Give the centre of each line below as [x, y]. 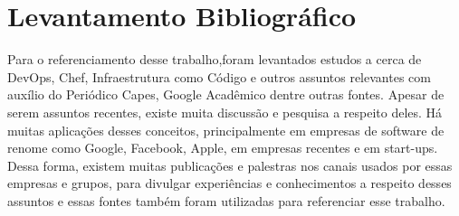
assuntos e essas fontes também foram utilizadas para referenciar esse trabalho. [226, 200]
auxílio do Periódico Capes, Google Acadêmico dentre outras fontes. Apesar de [226, 94]
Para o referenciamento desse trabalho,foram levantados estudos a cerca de [215, 59]
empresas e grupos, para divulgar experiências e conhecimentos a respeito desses [229, 183]
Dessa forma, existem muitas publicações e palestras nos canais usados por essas [230, 165]
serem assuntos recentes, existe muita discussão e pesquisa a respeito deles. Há [225, 112]
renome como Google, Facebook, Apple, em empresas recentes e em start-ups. [223, 148]
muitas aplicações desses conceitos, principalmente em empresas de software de [226, 130]
